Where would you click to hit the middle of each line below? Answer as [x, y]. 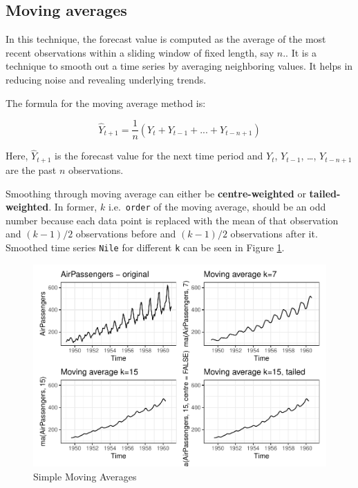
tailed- [325, 193]
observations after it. [274, 234]
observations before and [126, 234]
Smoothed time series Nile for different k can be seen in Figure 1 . [145, 247]
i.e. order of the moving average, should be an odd [217, 207]
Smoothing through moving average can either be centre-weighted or [156, 193]
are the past [31, 169]
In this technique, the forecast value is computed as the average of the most [166, 39]
